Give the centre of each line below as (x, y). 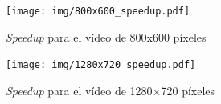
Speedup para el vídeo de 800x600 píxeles (106, 36)
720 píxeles (188, 90)
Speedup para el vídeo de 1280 (79, 90)
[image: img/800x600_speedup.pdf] (98, 11)
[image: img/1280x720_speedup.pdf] (101, 65)
